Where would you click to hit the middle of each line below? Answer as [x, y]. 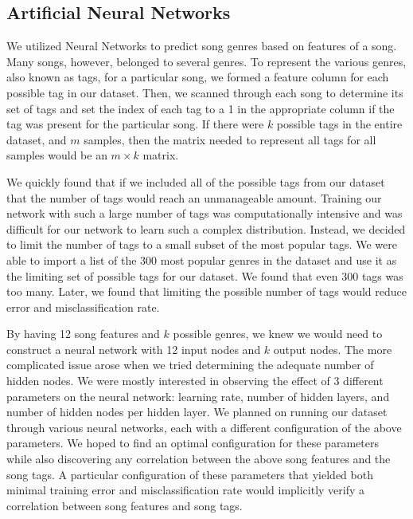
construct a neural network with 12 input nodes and [134, 349]
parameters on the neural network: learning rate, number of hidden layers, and [198, 396]
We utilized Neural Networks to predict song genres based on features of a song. [202, 46]
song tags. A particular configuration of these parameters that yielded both [190, 474]
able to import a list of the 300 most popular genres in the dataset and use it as [202, 259]
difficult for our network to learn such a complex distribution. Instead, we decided [206, 228]
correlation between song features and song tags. [125, 505]
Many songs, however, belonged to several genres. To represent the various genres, [206, 61]
